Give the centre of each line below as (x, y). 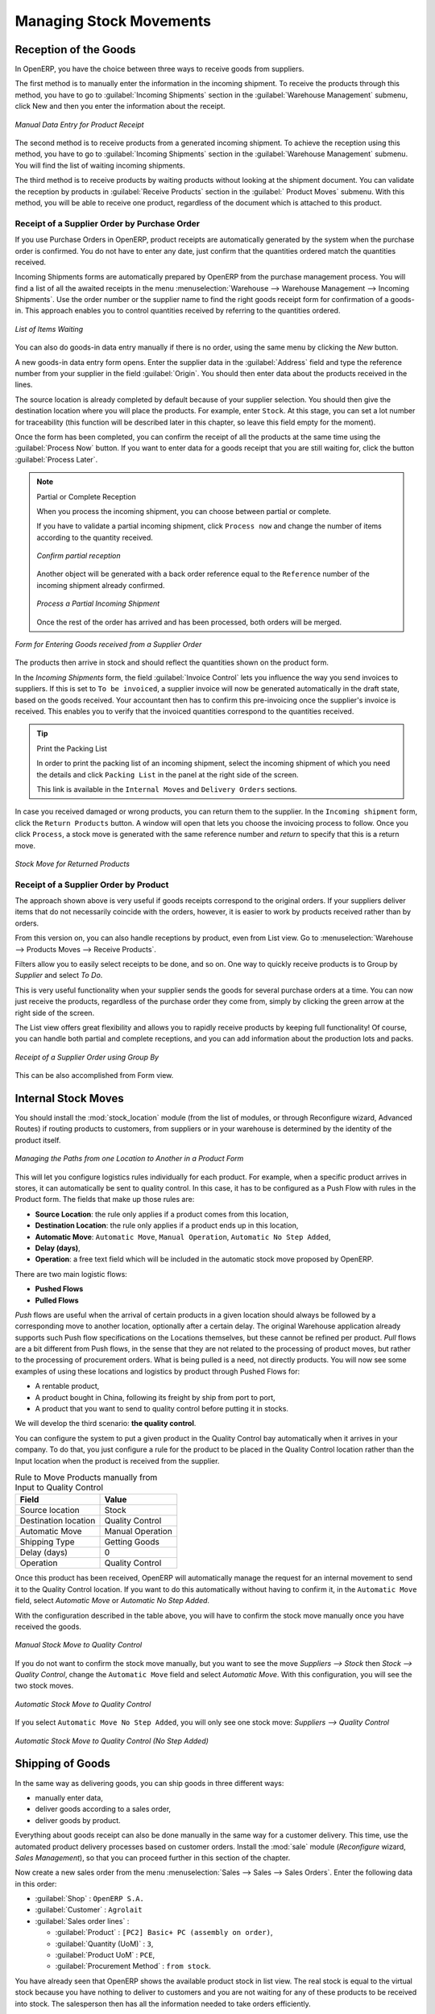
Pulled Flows (57, 1300)
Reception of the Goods (75, 50)
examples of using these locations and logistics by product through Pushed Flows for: (157, 1371)
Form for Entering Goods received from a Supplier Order (108, 644)
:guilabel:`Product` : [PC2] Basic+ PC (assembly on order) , (164, 1933)
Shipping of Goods (62, 1764)
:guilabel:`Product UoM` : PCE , (105, 1955)
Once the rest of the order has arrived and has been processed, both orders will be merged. (189, 622)
